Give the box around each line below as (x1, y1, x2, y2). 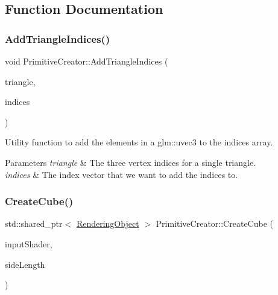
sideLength (5, 258, 45, 270)
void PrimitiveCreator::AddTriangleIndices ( (5, 55, 168, 67)
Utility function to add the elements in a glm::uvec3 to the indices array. (5, 136, 273, 148)
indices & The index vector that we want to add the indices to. (5, 168, 238, 180)
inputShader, (5, 237, 52, 250)
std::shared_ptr (5, 217, 63, 230)
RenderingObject (76, 217, 139, 230)
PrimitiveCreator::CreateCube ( (156, 217, 273, 230)
